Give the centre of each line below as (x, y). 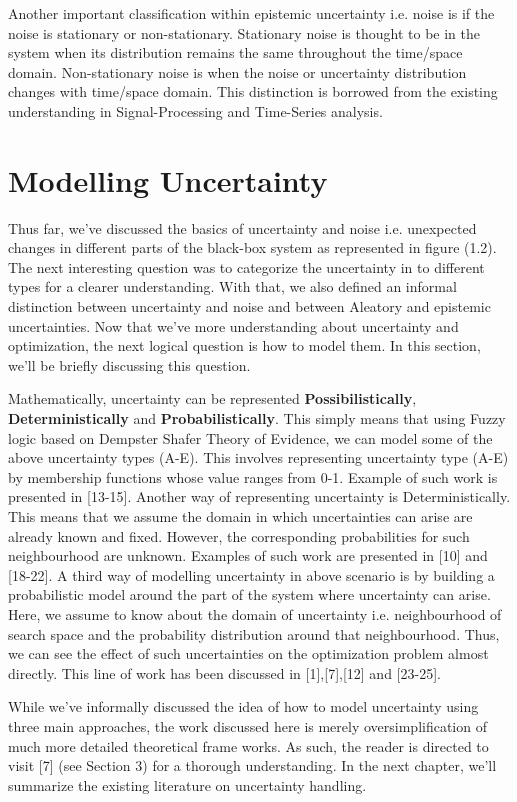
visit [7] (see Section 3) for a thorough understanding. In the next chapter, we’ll (252, 765)
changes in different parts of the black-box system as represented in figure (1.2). (252, 247)
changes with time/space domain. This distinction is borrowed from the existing (253, 91)
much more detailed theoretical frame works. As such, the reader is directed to (248, 745)
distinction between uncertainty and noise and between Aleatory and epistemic (249, 306)
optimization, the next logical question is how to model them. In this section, (244, 345)
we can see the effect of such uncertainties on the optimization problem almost (248, 653)
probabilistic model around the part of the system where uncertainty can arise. (249, 594)
